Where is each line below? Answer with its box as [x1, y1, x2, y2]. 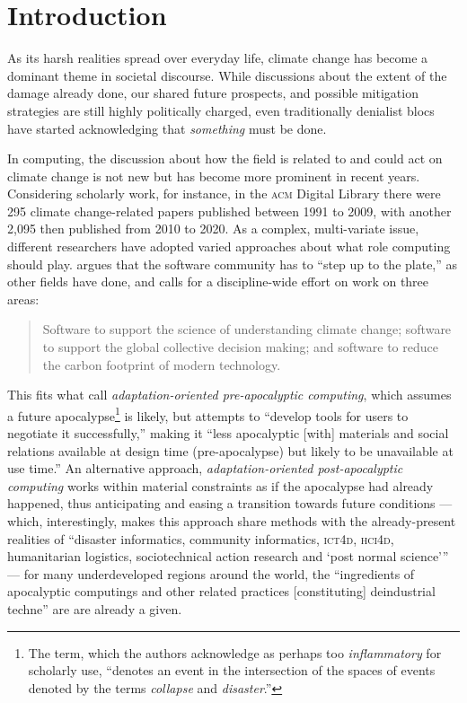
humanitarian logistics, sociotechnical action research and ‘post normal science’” [7, 547, 449, 566]
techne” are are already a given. [7, 600, 182, 618]
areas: [7, 289, 40, 308]
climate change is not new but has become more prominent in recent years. [7, 166, 420, 185]
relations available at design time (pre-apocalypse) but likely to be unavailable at [7, 441, 454, 460]
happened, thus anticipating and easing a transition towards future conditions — [7, 494, 453, 513]
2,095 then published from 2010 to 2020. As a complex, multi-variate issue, [7, 219, 419, 238]
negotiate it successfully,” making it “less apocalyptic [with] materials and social [7, 424, 449, 443]
